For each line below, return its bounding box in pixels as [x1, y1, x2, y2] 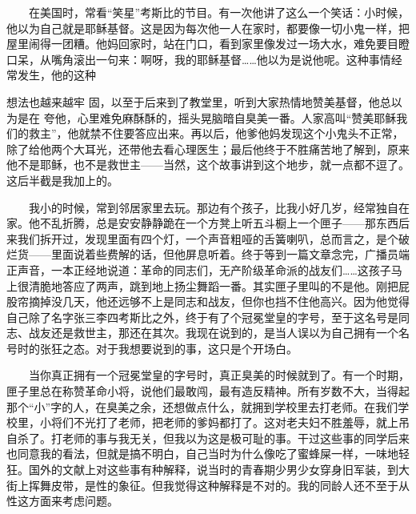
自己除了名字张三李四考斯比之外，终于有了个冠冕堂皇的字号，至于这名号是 [6, 308, 398, 325]
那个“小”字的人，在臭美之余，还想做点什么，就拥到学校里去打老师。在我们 [6, 398, 398, 415]
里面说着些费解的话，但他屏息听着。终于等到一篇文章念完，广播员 [50, 246, 398, 263]
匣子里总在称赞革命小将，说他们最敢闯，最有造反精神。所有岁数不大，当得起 [6, 383, 410, 400]
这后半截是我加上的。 [6, 171, 118, 188]
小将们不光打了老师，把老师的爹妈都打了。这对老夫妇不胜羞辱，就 [39, 414, 387, 431]
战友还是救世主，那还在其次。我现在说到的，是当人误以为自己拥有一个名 [28, 324, 410, 341]
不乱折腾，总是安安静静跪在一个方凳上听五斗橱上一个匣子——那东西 [39, 215, 398, 231]
